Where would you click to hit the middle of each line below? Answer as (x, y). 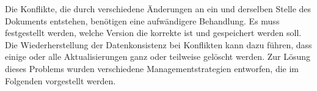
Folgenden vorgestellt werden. (60, 80)
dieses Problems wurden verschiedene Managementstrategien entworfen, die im (152, 68)
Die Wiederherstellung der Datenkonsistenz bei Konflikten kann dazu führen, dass (158, 44)
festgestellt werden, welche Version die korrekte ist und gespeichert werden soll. (153, 33)
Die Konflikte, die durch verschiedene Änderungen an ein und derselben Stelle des (158, 9)
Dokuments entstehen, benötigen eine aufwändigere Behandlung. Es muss (142, 20)
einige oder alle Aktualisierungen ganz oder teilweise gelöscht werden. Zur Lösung (158, 56)
